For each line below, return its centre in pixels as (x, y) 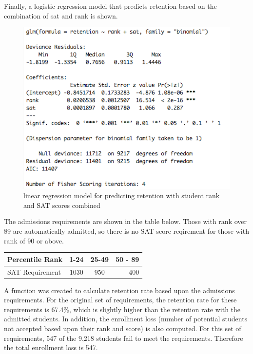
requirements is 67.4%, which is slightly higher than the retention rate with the (122, 309)
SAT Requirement (34, 271)
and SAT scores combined (62, 205)
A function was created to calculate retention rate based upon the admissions (119, 290)
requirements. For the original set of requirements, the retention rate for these (120, 300)
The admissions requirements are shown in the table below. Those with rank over (126, 221)
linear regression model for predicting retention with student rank (122, 196)
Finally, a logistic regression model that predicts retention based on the (110, 6)
